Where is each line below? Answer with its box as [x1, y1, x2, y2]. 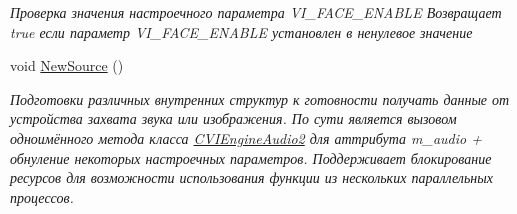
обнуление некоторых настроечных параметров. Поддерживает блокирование [10, 147, 492, 168]
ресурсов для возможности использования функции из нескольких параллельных [10, 167, 493, 188]
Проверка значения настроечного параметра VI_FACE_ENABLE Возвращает [10, 2, 502, 22]
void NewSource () [10, 55, 124, 76]
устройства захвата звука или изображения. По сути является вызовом [10, 108, 457, 129]
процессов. [10, 186, 74, 207]
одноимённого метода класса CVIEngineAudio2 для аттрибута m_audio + [10, 127, 482, 148]
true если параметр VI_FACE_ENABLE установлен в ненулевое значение [10, 21, 473, 42]
